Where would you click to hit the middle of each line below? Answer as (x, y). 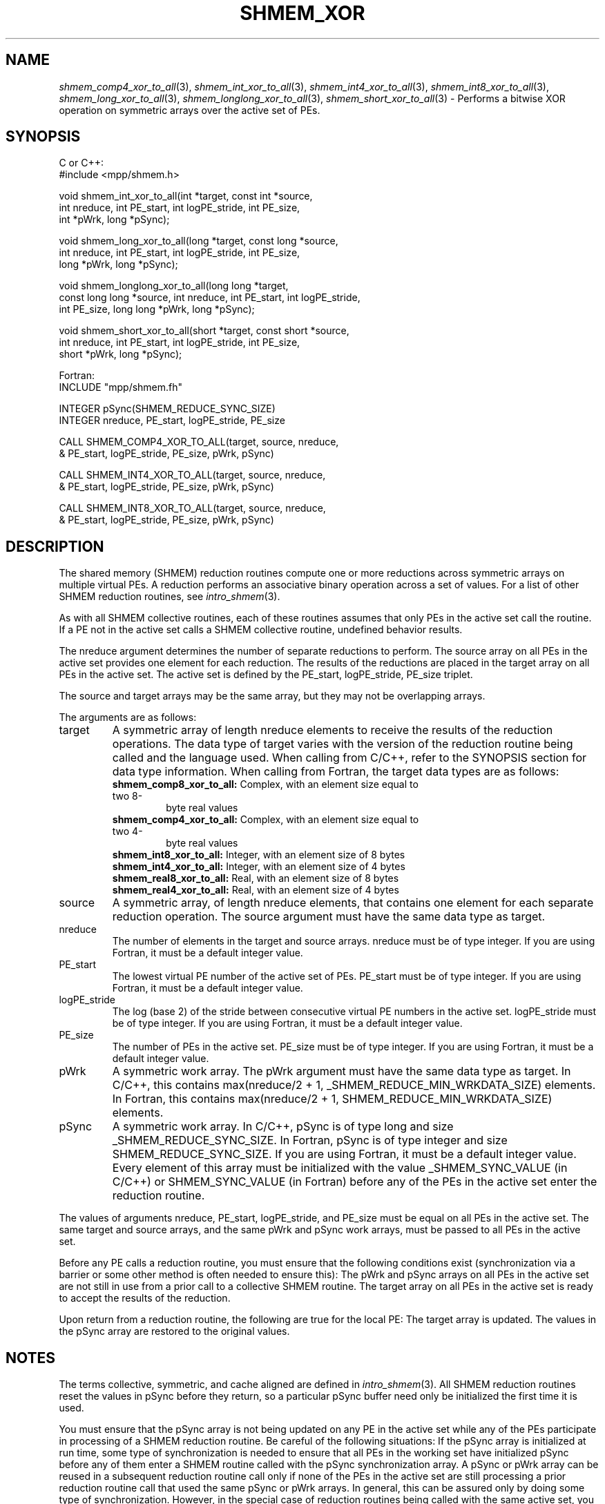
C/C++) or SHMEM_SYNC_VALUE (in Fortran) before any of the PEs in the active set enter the (355, 1182)
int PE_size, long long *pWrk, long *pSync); (157, 309)
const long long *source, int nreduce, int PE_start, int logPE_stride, (210, 298)
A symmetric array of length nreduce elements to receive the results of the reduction (333, 730)
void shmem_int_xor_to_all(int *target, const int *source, (186, 196)
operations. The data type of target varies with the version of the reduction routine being (343, 744)
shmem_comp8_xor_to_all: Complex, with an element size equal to (265, 784)
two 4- (127, 831)
